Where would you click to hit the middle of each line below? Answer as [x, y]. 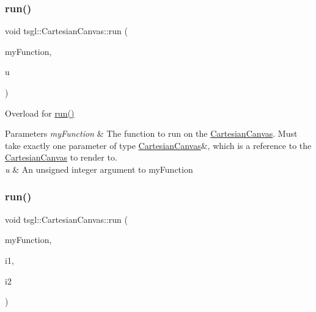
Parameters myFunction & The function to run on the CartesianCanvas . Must [151, 133]
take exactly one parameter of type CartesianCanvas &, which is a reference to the [158, 145]
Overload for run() [40, 113]
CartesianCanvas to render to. [61, 157]
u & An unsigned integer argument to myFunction [99, 169]
